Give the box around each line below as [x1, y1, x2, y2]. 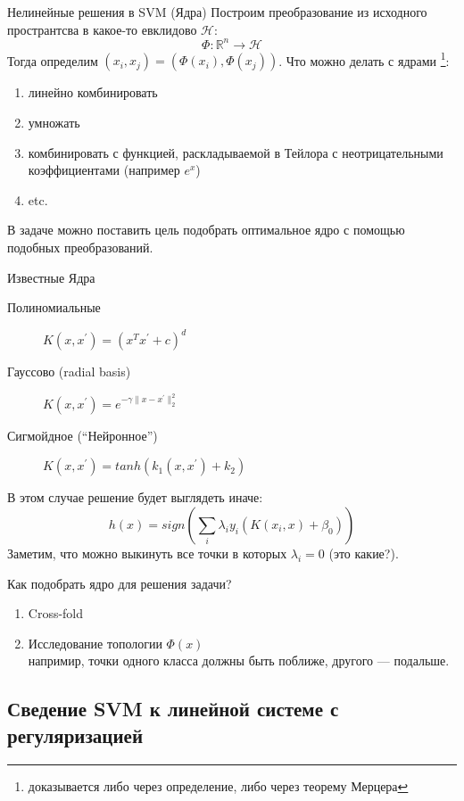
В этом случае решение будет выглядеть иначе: [7, 488, 263, 507]
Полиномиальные [7, 298, 101, 317]
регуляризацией [7, 721, 143, 748]
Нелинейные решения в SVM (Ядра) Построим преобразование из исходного [7, 3, 427, 21]
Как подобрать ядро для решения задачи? [7, 574, 232, 592]
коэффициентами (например [28, 161, 180, 179]
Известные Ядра [7, 268, 95, 286]
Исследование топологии [28, 633, 162, 652]
